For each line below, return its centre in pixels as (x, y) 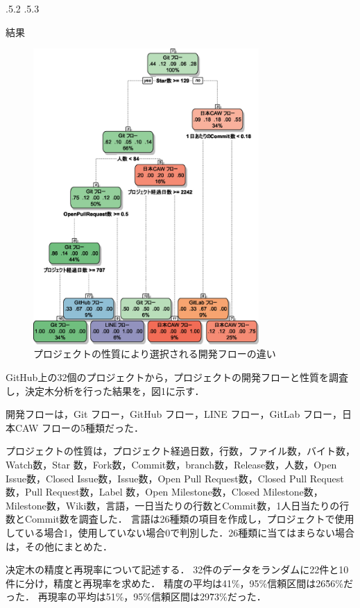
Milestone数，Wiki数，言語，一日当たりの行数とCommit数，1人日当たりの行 (178, 505)
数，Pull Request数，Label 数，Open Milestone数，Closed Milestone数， (164, 492)
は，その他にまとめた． (59, 546)
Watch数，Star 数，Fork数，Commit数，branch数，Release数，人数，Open (171, 464)
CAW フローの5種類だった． (79, 427)
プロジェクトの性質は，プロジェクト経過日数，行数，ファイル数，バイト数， (180, 451)
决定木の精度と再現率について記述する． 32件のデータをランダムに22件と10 (177, 569)
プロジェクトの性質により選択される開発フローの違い (155, 354)
